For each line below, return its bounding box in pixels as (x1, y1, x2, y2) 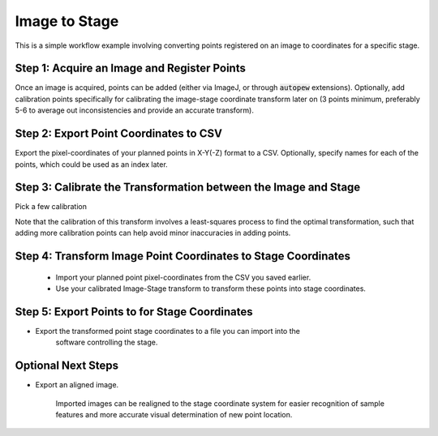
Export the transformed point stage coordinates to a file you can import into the (35, 326, 300, 336)
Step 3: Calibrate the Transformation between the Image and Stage (15, 181, 361, 194)
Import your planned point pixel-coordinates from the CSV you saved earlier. (55, 272, 311, 282)
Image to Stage (15, 12, 119, 30)
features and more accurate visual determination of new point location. (55, 410, 293, 419)
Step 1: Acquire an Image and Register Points (15, 62, 247, 75)
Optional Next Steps (15, 359, 119, 373)
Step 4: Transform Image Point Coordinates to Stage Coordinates (15, 250, 350, 263)
